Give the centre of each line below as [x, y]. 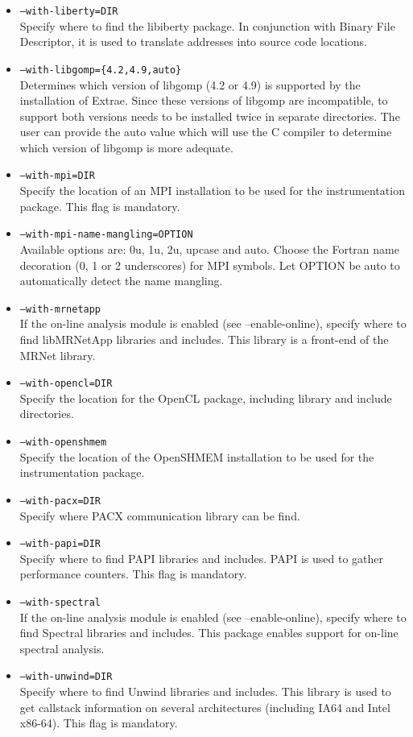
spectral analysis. [62, 648]
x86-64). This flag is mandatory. [99, 723]
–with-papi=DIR [60, 544]
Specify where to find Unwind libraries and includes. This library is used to [205, 691]
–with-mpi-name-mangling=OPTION [106, 235]
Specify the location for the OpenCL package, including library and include [206, 397]
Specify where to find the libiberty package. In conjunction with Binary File [207, 25]
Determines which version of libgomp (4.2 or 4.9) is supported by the [190, 84]
